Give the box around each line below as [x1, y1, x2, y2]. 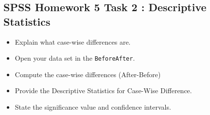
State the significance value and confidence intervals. [15, 102, 171, 112]
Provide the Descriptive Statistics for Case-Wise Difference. [15, 85, 192, 96]
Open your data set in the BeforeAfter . [15, 53, 135, 63]
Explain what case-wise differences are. [15, 36, 131, 47]
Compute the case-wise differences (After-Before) [15, 69, 161, 79]
